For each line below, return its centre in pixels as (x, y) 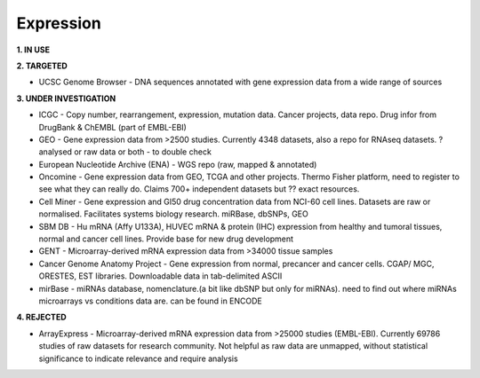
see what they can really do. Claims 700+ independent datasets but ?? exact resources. (199, 189)
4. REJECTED (41, 317)
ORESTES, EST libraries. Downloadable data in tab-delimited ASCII (160, 276)
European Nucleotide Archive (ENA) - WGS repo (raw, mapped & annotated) (178, 164)
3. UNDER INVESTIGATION (66, 98)
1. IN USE (33, 50)
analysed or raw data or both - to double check (125, 152)
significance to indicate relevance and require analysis (139, 358)
